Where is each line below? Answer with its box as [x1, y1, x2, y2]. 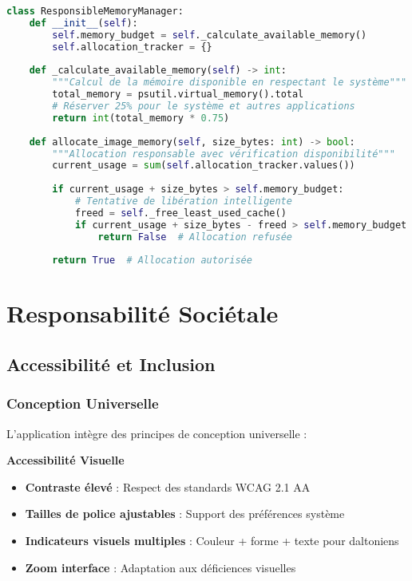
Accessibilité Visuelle [6, 452, 125, 468]
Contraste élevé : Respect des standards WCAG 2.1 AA [25, 478, 311, 495]
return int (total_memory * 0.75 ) [52, 112, 230, 124]
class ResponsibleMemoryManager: [6, 6, 184, 17]
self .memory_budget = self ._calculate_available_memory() [52, 29, 367, 41]
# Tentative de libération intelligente [74, 196, 292, 207]
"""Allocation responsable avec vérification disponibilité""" [52, 148, 395, 160]
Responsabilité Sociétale [6, 297, 279, 330]
